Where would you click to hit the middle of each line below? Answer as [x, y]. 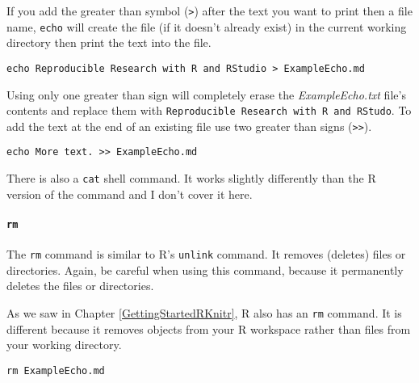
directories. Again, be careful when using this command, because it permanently [205, 269]
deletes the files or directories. [80, 286]
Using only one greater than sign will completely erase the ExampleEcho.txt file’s [206, 94]
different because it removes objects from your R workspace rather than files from [209, 328]
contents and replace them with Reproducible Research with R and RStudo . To [209, 110]
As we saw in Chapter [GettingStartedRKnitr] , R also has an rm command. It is [204, 313]
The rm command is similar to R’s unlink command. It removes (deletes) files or [206, 254]
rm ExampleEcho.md [56, 370]
